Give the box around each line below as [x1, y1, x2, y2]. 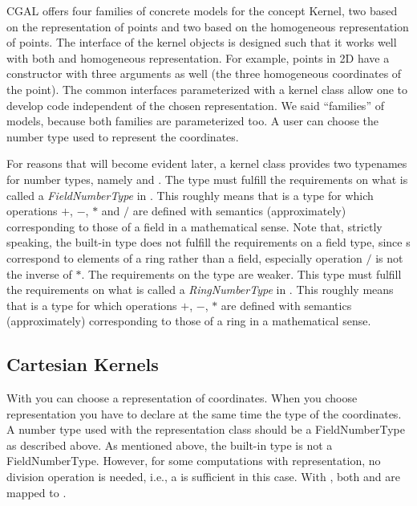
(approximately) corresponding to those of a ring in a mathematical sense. [6, 312, 371, 329]
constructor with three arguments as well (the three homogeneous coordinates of [6, 65, 402, 82]
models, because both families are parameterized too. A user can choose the [6, 112, 379, 129]
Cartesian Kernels [6, 352, 159, 377]
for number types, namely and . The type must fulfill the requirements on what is [6, 170, 408, 187]
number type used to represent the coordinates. [6, 128, 239, 145]
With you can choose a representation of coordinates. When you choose [6, 390, 358, 406]
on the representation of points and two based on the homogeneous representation [6, 18, 409, 35]
